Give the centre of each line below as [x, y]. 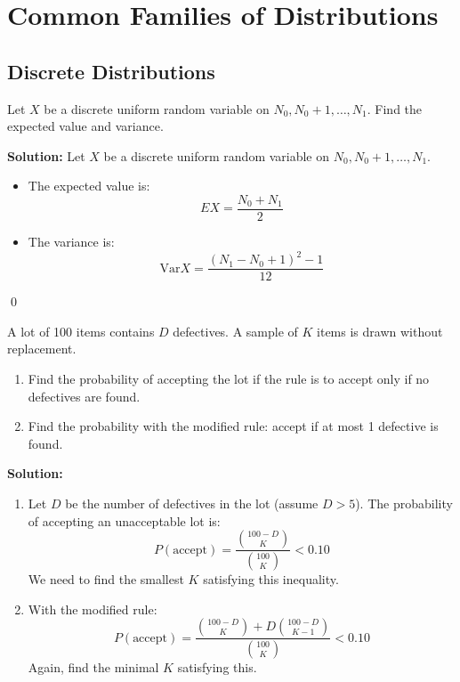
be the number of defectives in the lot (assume [192, 503]
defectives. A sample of [235, 331]
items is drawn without [380, 331]
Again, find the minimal [93, 667]
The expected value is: [89, 186]
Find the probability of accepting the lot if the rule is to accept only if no [229, 378]
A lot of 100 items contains [81, 331]
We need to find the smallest [106, 578]
